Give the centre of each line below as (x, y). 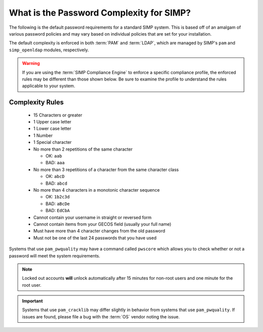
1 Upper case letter (52, 122)
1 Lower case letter (52, 129)
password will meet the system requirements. (55, 255)
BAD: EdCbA (58, 211)
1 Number (43, 135)
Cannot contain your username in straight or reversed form (93, 217)
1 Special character (53, 142)
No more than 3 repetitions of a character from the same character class (106, 169)
